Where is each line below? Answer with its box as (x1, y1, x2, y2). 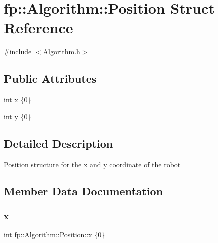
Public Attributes (4, 71, 97, 86)
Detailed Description (4, 135, 113, 151)
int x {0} (4, 94, 31, 105)
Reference (4, 17, 73, 38)
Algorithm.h (43, 46, 80, 57)
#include (4, 46, 32, 57)
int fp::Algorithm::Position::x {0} (4, 229, 105, 240)
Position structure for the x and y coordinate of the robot (4, 159, 181, 169)
